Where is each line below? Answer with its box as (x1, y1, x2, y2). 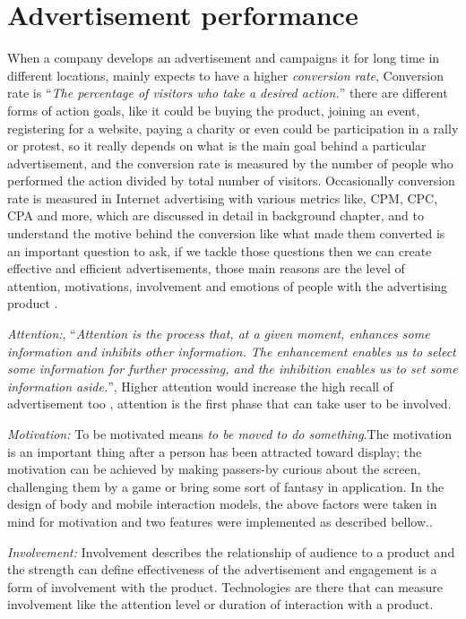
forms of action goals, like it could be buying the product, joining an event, (7, 100, 420, 119)
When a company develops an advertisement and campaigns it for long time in (7, 48, 440, 67)
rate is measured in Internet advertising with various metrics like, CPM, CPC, (7, 188, 438, 207)
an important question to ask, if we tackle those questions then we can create (7, 241, 432, 260)
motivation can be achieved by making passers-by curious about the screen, (7, 460, 421, 478)
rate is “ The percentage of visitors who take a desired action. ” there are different (7, 83, 448, 102)
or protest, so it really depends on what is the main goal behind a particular (7, 136, 427, 155)
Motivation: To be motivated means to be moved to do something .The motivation (7, 425, 453, 443)
